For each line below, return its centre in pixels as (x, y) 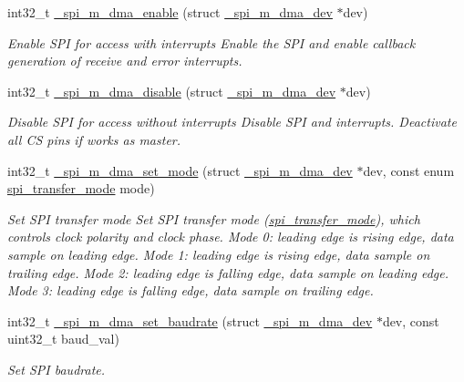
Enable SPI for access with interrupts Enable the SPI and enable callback (211, 42)
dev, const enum (409, 170)
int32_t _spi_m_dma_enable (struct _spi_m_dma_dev (170, 12)
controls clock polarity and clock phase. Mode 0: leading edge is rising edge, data (231, 237)
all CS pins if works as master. (94, 139)
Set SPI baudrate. (57, 369)
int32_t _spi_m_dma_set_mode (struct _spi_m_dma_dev (180, 170)
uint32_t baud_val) (63, 339)
